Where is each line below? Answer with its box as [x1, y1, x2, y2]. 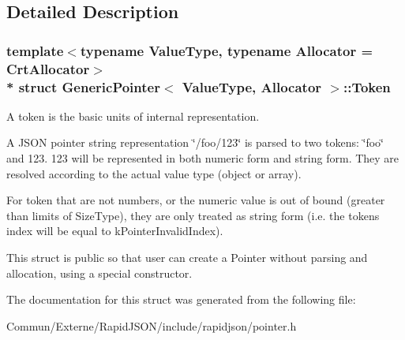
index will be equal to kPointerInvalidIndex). [6, 222, 223, 239]
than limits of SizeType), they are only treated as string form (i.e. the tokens [6, 207, 380, 223]
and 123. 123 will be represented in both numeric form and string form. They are [6, 150, 399, 166]
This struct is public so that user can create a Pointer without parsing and [6, 249, 368, 265]
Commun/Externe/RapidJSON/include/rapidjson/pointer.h [6, 317, 297, 334]
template [6, 40, 64, 60]
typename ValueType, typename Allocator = [80, 40, 373, 60]
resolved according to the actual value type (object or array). [6, 165, 302, 181]
